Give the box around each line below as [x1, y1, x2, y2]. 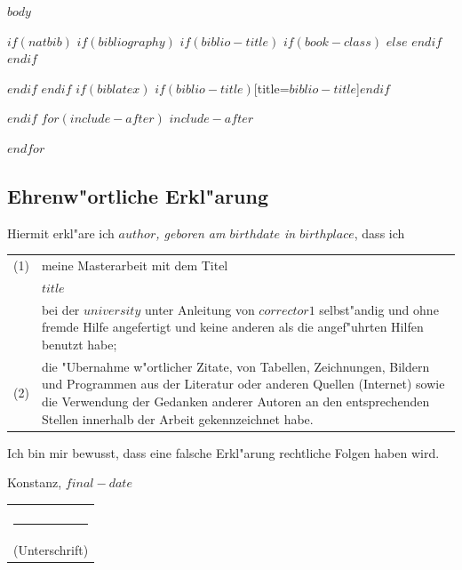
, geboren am [155, 223, 226, 242]
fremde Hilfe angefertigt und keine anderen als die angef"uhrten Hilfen [41, 317, 424, 336]
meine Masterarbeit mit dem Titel [41, 256, 228, 275]
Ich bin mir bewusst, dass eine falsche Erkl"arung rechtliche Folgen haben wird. [7, 443, 440, 462]
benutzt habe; [41, 334, 117, 353]
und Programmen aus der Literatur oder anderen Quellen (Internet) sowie [41, 374, 445, 393]
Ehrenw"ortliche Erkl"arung [7, 181, 268, 209]
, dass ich [354, 223, 405, 242]
